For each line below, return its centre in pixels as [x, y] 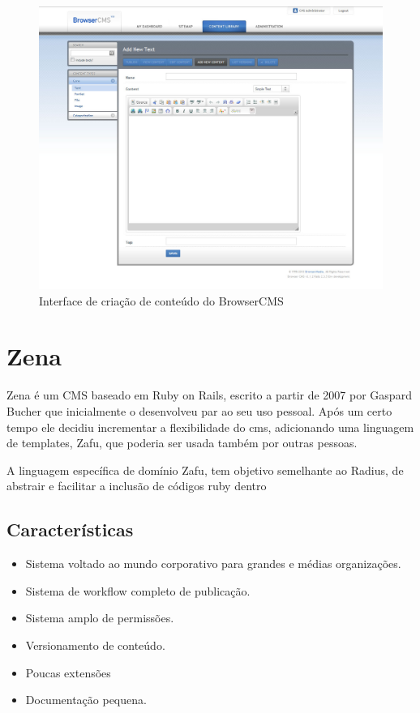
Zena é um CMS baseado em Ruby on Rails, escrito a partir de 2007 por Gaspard [209, 395]
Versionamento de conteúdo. [95, 645]
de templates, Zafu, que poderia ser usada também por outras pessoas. [182, 443]
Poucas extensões [68, 672]
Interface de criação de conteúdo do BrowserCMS [161, 300]
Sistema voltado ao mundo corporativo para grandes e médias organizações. [213, 564]
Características [70, 529]
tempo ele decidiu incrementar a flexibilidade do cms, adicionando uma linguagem [210, 427]
